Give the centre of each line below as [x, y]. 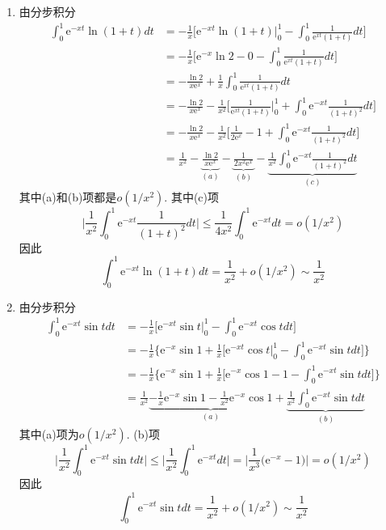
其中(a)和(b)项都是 [68, 197]
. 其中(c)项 [192, 197]
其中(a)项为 [49, 434]
